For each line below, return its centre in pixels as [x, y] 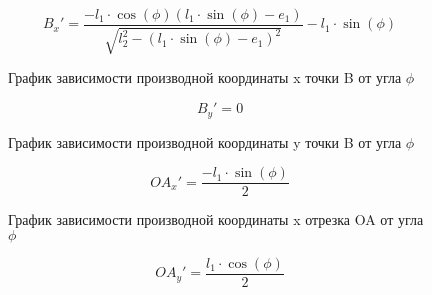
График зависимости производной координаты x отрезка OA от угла [216, 219]
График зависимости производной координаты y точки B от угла [205, 141]
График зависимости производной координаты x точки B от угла [205, 77]
